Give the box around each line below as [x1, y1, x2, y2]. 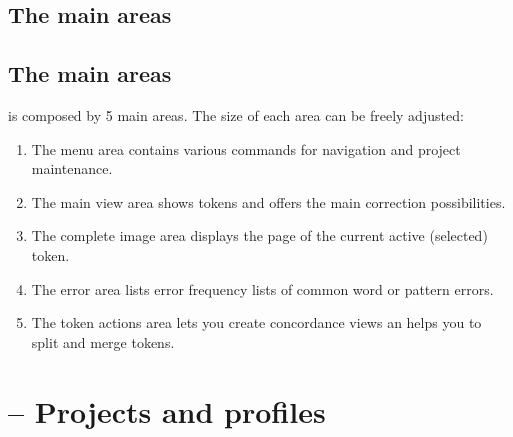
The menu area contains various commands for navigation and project [31, 138, 461, 159]
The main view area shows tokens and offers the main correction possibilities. [31, 191, 506, 212]
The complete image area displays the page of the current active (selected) [31, 225, 488, 246]
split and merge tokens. [31, 331, 175, 352]
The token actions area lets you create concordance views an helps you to [31, 312, 482, 333]
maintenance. [31, 158, 113, 179]
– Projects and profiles [8, 390, 326, 431]
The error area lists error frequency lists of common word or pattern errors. [31, 278, 494, 299]
